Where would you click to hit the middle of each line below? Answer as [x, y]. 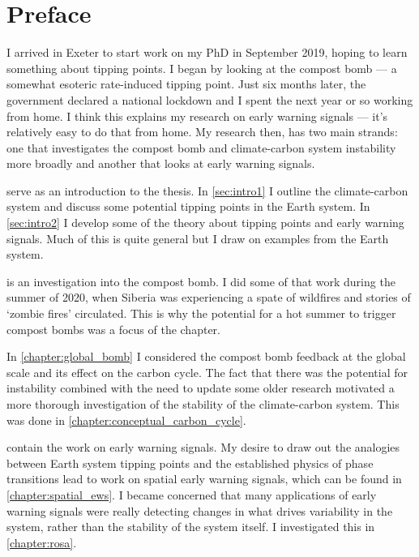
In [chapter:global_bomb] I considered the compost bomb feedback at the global [206, 356]
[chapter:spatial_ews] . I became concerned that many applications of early [192, 494]
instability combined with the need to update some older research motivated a [201, 388]
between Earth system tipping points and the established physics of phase [190, 463]
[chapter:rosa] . [42, 542]
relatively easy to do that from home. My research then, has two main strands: [202, 132]
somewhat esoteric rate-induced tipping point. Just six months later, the [186, 84]
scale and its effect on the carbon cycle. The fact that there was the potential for [207, 372]
